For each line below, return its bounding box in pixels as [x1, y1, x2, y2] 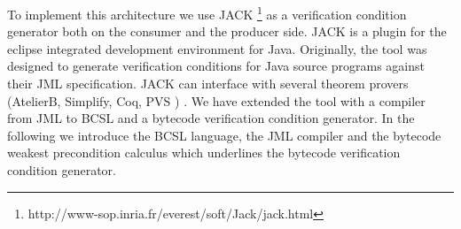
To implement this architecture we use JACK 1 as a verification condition [7, 3, 407, 23]
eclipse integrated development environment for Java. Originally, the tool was [7, 39, 427, 57]
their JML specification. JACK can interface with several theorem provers [7, 74, 409, 93]
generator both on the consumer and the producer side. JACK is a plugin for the [7, 22, 447, 41]
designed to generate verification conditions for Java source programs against [7, 57, 425, 75]
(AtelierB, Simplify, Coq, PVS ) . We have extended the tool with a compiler [7, 91, 426, 110]
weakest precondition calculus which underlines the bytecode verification [7, 143, 401, 162]
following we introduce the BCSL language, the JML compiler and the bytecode [7, 126, 441, 144]
